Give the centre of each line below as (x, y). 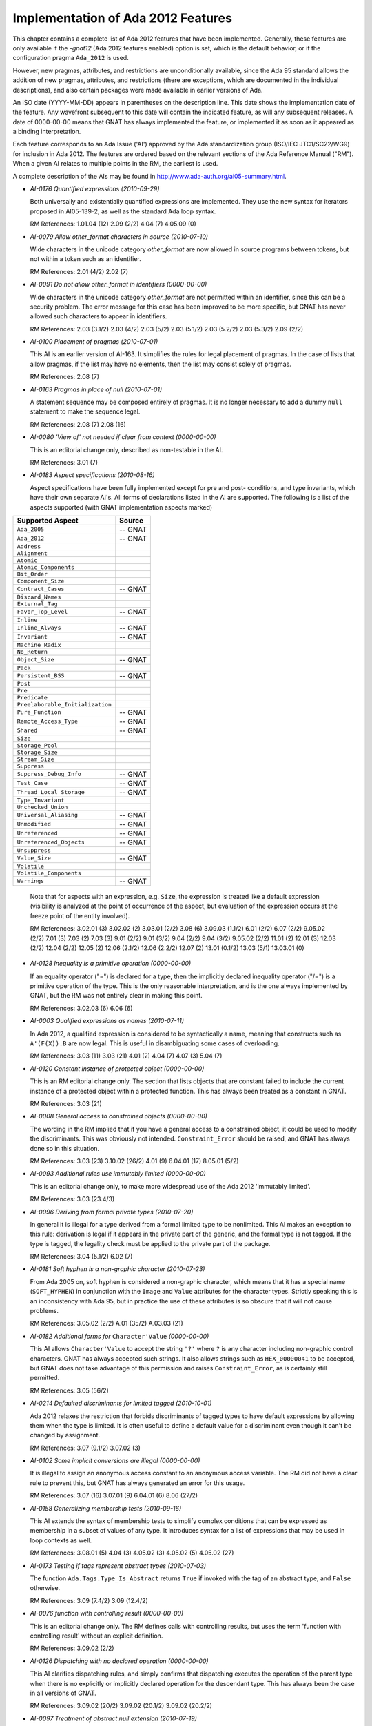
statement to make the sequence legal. (85, 411)
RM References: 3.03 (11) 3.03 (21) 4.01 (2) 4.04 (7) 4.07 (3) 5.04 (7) (126, 1056)
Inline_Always (39, 628)
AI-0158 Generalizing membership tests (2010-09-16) (106, 1508)
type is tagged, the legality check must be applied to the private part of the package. (150, 1243)
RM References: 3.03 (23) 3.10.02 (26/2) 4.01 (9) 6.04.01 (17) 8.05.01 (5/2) (134, 1161)
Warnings (31, 881)
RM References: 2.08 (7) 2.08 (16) (78, 424)
